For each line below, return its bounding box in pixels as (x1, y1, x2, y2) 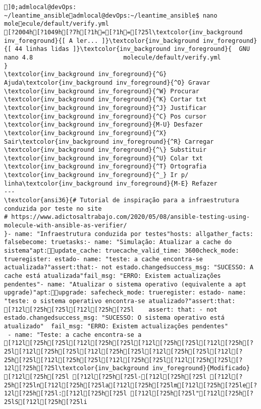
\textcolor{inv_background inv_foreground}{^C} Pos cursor (4, 112, 206, 120)
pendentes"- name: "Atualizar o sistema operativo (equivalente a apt (4, 280, 246, 288)
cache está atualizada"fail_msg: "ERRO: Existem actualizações (4, 272, 221, 279)
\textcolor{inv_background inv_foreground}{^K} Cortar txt (4, 96, 206, 103)
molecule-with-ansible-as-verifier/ (4, 222, 127, 229)
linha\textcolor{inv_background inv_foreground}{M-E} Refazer (4, 180, 218, 187)
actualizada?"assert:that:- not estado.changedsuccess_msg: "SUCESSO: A (4, 264, 253, 271)
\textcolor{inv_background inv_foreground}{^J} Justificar (4, 104, 206, 111)
